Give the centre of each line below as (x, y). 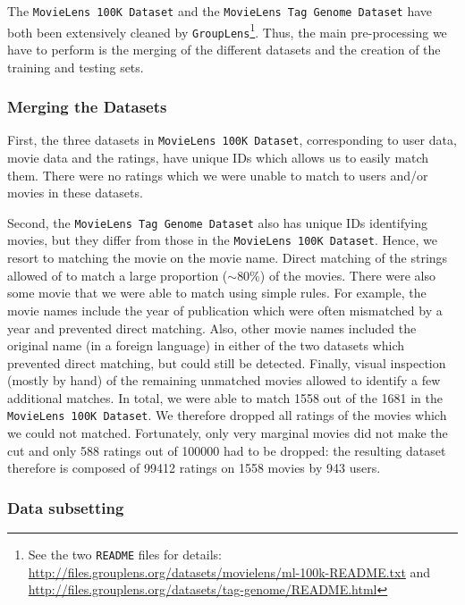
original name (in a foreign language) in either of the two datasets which (206, 345)
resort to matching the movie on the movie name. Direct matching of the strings (228, 258)
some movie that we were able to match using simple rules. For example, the (217, 293)
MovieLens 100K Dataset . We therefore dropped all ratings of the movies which (227, 415)
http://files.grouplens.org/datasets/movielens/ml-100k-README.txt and (229, 571)
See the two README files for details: (125, 555)
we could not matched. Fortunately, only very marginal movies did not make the (228, 433)
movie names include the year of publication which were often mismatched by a (225, 310)
